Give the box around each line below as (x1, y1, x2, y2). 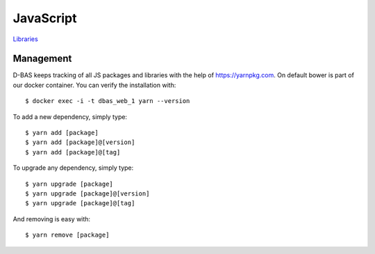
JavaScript (12, 10, 77, 26)
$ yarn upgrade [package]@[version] (25, 189, 150, 198)
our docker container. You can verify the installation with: (12, 81, 176, 89)
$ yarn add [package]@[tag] (25, 148, 121, 156)
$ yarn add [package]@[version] (25, 138, 135, 146)
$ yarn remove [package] (25, 231, 110, 239)
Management (12, 53, 72, 65)
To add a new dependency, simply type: (12, 112, 128, 121)
